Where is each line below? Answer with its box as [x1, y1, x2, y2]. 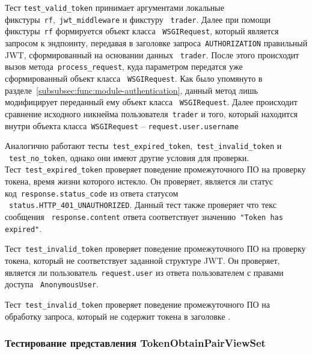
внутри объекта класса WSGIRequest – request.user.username [5, 119, 239, 132]
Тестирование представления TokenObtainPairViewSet [5, 335, 266, 350]
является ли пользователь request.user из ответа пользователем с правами [5, 266, 284, 278]
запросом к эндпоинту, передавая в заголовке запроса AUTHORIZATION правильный [5, 36, 308, 49]
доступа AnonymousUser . [5, 278, 99, 290]
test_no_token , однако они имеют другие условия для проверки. [9, 151, 249, 163]
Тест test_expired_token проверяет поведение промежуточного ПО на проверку [5, 163, 306, 175]
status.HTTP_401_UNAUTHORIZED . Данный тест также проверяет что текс [9, 198, 277, 211]
